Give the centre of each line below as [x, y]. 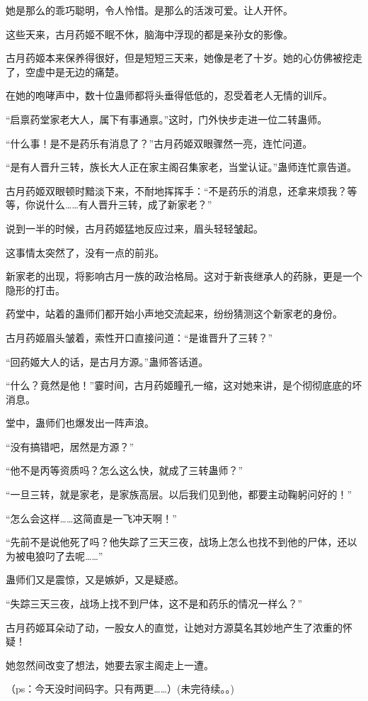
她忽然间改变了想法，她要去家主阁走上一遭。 [110, 664]
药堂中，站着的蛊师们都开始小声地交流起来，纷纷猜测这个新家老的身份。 [174, 314]
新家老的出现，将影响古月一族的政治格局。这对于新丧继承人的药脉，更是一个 [184, 276]
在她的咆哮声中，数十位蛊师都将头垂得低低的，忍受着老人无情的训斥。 [169, 95]
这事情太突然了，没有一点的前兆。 [85, 252]
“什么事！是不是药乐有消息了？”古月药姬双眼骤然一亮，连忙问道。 [159, 143]
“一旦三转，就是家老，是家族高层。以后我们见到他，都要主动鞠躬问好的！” [179, 494]
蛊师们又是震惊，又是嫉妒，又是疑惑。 [95, 579]
